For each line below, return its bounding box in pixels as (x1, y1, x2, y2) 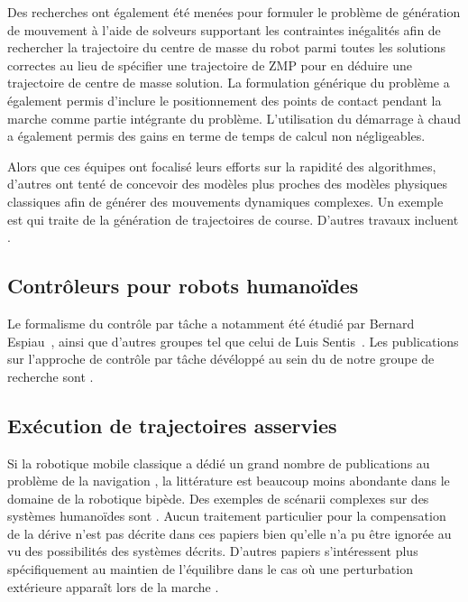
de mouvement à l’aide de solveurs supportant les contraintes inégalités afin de (7, 20, 441, 39)
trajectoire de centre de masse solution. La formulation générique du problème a (7, 73, 450, 92)
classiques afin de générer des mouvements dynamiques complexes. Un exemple (7, 191, 444, 210)
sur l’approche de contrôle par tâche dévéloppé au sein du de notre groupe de (7, 349, 435, 368)
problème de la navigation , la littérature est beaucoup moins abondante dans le (7, 471, 450, 490)
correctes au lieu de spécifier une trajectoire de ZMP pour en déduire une (7, 55, 413, 74)
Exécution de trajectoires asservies (7, 411, 337, 439)
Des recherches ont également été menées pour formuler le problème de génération (7, 3, 461, 21)
